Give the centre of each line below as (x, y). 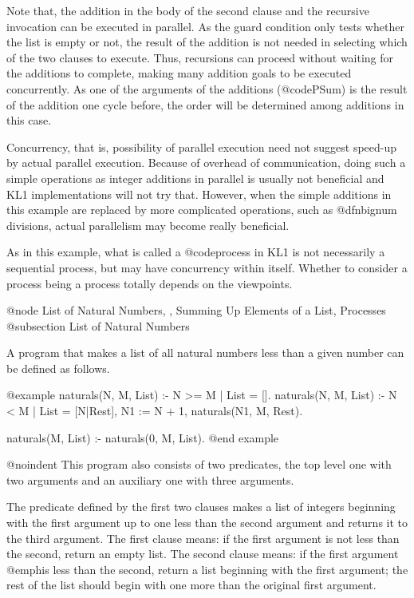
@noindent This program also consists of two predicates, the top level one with (199, 464)
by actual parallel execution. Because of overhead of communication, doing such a (206, 162)
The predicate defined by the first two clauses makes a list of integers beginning (201, 507)
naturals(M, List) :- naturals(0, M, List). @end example (143, 437)
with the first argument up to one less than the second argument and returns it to (207, 523)
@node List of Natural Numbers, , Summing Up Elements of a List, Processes (196, 310)
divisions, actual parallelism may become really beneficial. (148, 225)
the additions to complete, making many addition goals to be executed (179, 73)
